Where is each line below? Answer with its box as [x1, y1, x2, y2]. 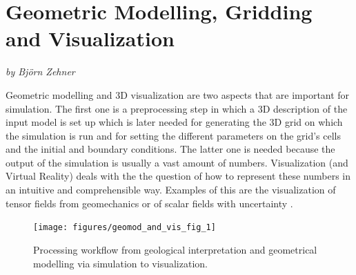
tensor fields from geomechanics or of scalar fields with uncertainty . [6, 196, 293, 210]
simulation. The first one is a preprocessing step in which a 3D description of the [6, 101, 348, 115]
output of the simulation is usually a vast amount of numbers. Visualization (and [6, 155, 348, 169]
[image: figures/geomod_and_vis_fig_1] [33, 222, 216, 233]
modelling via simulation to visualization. [33, 256, 208, 270]
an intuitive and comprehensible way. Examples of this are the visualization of [6, 182, 336, 197]
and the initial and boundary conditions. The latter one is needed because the [6, 142, 335, 156]
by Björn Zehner [6, 64, 75, 79]
